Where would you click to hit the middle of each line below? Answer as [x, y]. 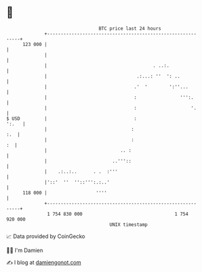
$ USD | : [72, 118]
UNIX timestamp [129, 224]
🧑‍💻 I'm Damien [25, 250]
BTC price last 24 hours [130, 28]
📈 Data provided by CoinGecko [46, 236]
